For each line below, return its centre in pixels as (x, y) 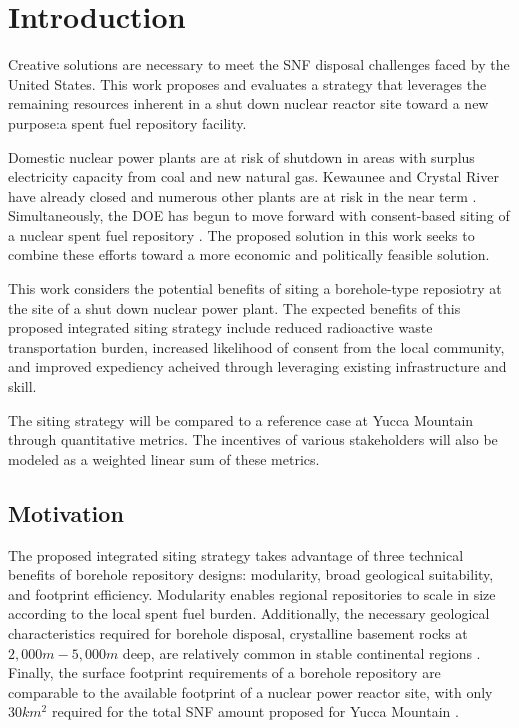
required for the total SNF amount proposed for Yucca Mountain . (255, 711)
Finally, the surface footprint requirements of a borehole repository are (224, 672)
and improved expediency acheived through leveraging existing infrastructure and (257, 366)
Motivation (66, 512)
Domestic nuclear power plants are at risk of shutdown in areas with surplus (241, 156)
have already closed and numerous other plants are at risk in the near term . (242, 195)
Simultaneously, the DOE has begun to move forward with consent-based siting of (259, 215)
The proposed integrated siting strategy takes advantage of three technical (236, 554)
